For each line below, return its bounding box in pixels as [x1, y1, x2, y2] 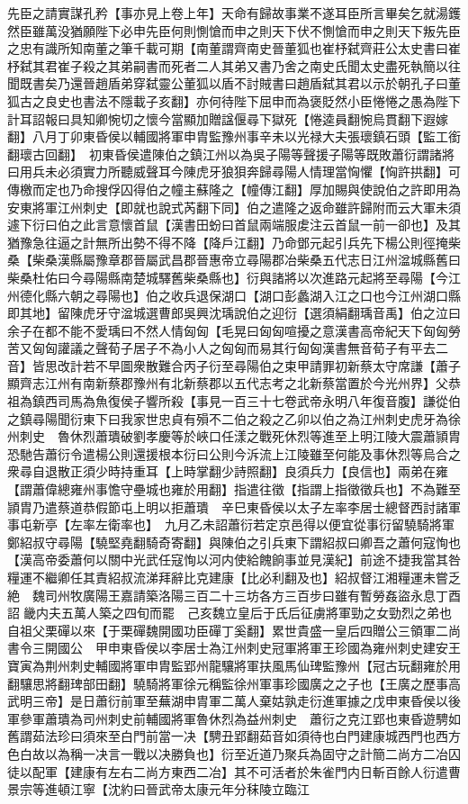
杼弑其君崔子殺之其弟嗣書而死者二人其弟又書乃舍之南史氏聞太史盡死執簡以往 [7, 56, 461, 75]
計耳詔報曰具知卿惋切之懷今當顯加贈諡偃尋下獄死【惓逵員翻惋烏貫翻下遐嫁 [7, 109, 448, 128]
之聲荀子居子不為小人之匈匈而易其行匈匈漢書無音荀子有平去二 [82, 339, 448, 357]
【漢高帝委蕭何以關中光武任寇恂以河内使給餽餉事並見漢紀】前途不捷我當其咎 [7, 550, 461, 569]
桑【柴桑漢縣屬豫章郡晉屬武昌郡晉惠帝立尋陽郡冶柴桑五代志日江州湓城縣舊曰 [7, 250, 461, 269]
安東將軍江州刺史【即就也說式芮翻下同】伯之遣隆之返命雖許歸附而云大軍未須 [7, 197, 461, 216]
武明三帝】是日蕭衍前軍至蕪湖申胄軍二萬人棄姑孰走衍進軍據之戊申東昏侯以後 [7, 691, 461, 710]
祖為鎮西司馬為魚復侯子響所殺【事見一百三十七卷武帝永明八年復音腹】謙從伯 [7, 392, 461, 411]
